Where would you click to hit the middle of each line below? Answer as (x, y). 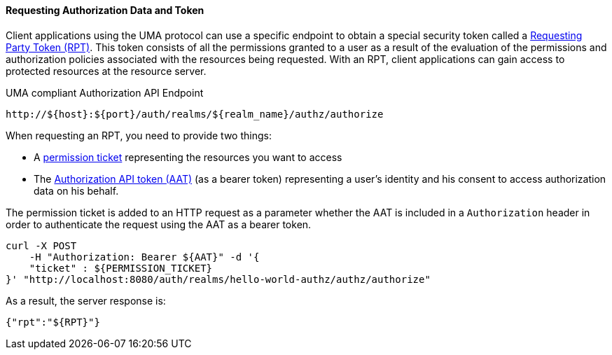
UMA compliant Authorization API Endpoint (105, 92)
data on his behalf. (76, 190)
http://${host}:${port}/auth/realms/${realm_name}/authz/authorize (195, 114)
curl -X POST (41, 245)
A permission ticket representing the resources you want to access (188, 157)
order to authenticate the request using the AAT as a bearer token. (159, 224)
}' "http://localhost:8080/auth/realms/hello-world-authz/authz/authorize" (218, 279)
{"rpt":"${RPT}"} (53, 322)
